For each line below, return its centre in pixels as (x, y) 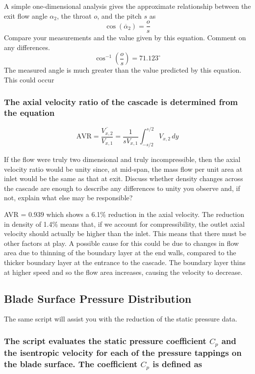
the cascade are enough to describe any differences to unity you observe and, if (122, 188)
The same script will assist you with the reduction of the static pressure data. (121, 319)
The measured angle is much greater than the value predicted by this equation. (123, 70)
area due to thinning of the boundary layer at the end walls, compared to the (120, 253)
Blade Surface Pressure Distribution (98, 298)
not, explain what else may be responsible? (68, 198)
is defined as (177, 363)
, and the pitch (119, 15)
